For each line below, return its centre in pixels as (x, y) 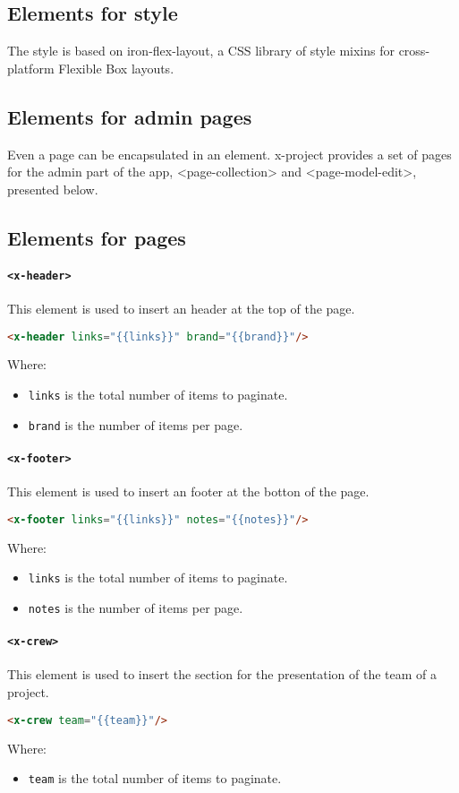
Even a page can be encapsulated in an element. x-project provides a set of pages (229, 154)
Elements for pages (97, 237)
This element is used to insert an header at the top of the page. (181, 309)
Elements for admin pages (130, 116)
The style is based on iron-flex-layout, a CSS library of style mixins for (201, 51)
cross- (414, 51)
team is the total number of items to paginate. (155, 778)
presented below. (53, 189)
